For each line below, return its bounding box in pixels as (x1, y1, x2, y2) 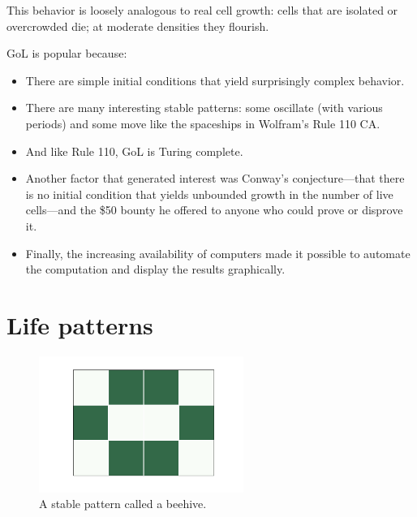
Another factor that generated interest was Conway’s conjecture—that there (25, 170, 405, 187)
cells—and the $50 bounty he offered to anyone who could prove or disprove (25, 201, 403, 218)
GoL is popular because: (6, 45, 127, 62)
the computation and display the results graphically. (25, 261, 286, 278)
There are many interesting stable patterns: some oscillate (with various (25, 99, 383, 116)
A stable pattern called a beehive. (39, 495, 207, 512)
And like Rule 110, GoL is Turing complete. (25, 142, 243, 159)
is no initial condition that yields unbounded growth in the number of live (25, 185, 393, 202)
